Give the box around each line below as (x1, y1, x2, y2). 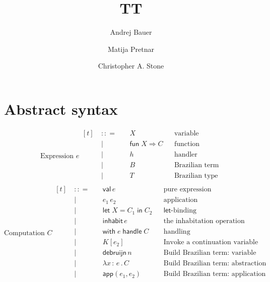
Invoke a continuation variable (163, 239, 258, 246)
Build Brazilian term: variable (163, 249, 256, 257)
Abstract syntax (4, 98, 118, 119)
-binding (171, 207, 196, 215)
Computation (4, 230, 45, 237)
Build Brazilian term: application (163, 270, 266, 278)
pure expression (163, 186, 212, 193)
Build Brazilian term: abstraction (163, 260, 266, 267)
